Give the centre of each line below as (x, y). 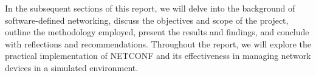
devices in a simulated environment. (72, 67)
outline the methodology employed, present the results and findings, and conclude (157, 32)
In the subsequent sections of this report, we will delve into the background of (150, 8)
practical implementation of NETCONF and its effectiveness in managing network (158, 56)
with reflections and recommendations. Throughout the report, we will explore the (158, 43)
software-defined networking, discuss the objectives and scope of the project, (147, 20)
